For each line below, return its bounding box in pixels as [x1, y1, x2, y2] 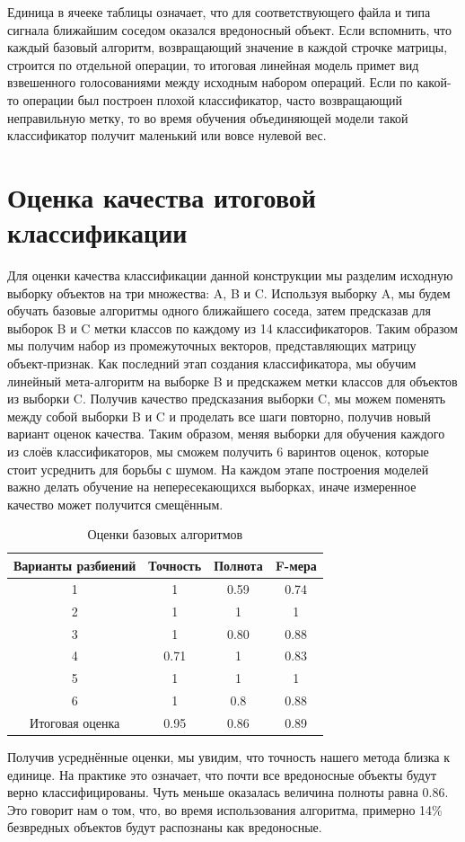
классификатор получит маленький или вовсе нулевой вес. [7, 126, 327, 145]
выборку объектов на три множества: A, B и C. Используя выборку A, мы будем [7, 283, 451, 302]
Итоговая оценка [30, 713, 120, 731]
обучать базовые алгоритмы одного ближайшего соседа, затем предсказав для [7, 301, 431, 320]
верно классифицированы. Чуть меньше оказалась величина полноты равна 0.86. [7, 783, 449, 802]
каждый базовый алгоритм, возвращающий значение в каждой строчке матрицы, [7, 38, 448, 57]
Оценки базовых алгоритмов [87, 525, 243, 544]
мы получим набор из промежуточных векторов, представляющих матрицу [7, 336, 417, 355]
